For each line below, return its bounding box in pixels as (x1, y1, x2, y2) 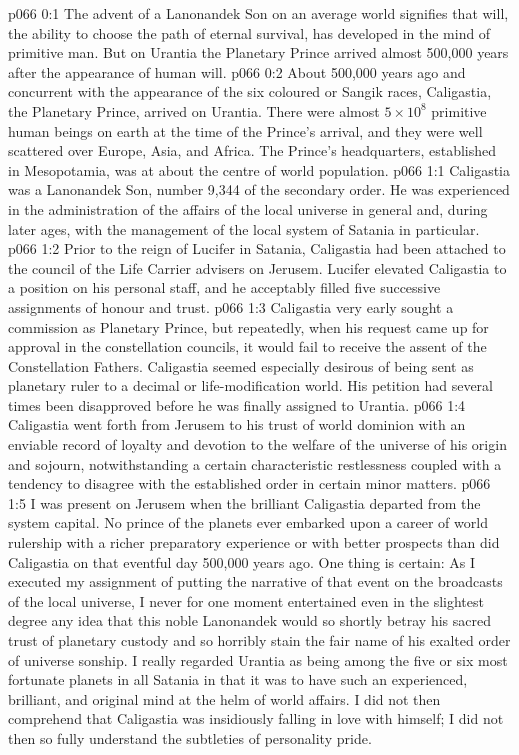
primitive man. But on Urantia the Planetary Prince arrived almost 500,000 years (8, 42, 509, 63)
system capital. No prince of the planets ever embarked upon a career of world (8, 512, 488, 533)
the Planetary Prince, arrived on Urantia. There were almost (8, 100, 380, 121)
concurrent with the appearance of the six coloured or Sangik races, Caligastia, (8, 81, 492, 102)
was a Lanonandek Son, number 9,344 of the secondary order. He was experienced (8, 179, 510, 200)
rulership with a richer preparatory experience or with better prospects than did (8, 532, 500, 553)
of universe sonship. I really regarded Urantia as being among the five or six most (8, 649, 508, 670)
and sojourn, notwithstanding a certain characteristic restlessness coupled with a (8, 453, 502, 474)
